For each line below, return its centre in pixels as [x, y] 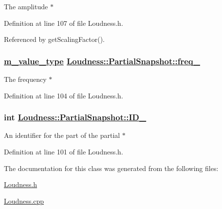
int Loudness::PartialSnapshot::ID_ [75, 117]
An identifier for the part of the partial [62, 135]
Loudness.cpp [24, 200]
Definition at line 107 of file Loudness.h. [64, 23]
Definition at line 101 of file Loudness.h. [64, 152]
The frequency [25, 79]
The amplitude [26, 6]
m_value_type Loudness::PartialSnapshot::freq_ [102, 61]
